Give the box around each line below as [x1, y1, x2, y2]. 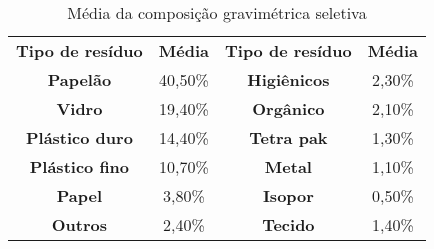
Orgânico [252, 97, 325, 120]
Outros [51, 213, 108, 236]
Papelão [47, 68, 112, 91]
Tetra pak [249, 126, 328, 149]
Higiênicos [247, 68, 330, 91]
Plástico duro [25, 126, 133, 149]
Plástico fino [29, 155, 130, 178]
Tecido [262, 213, 315, 236]
